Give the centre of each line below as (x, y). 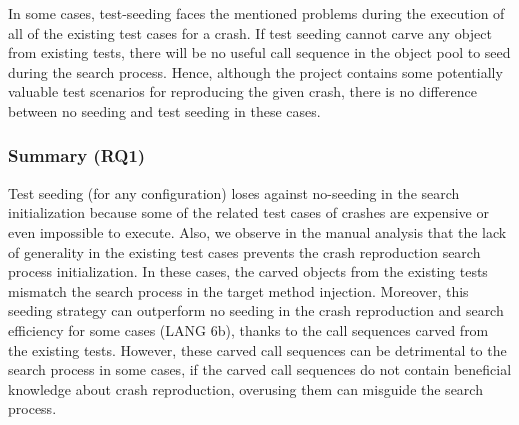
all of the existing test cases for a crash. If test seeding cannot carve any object (250, 32)
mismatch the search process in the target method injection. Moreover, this (238, 290)
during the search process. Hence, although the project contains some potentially (255, 71)
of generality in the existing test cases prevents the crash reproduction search (244, 251)
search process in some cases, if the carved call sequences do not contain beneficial (260, 369)
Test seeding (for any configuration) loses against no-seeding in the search (234, 192)
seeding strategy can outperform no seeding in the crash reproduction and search (256, 310)
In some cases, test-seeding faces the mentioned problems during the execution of (256, 13)
